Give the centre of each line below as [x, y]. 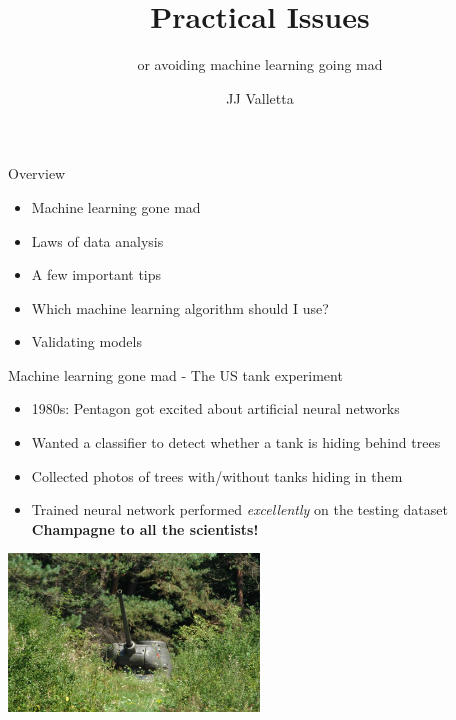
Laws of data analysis [97, 240]
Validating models [86, 341]
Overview [37, 173]
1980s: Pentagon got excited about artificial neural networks [215, 408]
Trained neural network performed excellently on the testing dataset [239, 509]
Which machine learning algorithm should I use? [180, 307]
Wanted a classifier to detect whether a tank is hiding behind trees [236, 442]
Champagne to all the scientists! [145, 528]
